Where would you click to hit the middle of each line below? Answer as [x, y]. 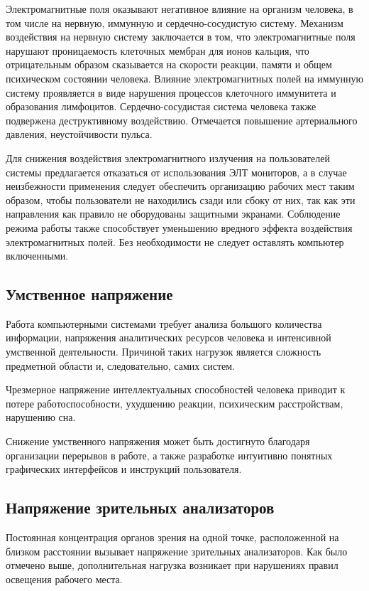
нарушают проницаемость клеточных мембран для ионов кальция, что [158, 50]
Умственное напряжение [89, 294]
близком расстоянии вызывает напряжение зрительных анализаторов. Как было [177, 551]
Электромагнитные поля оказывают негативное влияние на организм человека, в [180, 9]
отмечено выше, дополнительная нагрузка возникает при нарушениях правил [172, 565]
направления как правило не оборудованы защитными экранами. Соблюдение [173, 214]
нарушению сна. [41, 417]
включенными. [37, 256]
